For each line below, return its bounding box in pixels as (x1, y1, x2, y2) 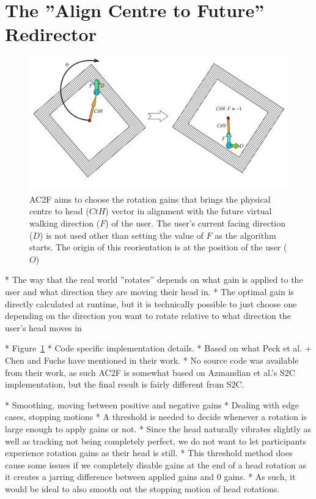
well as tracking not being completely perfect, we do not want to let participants (5, 434, 306, 447)
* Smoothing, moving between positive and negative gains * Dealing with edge (5, 398, 299, 411)
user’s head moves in (5, 321, 82, 334)
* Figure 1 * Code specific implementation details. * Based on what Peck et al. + (5, 342, 312, 355)
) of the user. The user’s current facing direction (105, 217, 285, 230)
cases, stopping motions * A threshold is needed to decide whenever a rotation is (5, 410, 307, 423)
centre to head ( (29, 204, 89, 217)
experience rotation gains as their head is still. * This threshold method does (5, 446, 293, 459)
